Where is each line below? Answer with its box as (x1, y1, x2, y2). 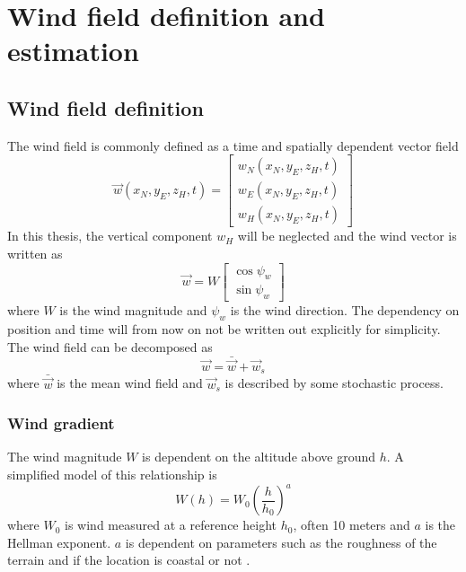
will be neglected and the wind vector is (237, 226, 457, 245)
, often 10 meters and (293, 515, 410, 534)
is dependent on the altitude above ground (142, 447, 376, 466)
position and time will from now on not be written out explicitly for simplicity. (7, 320, 441, 339)
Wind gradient (7, 412, 115, 435)
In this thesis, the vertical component (7, 226, 213, 245)
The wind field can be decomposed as (7, 337, 213, 356)
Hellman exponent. (7, 532, 111, 551)
